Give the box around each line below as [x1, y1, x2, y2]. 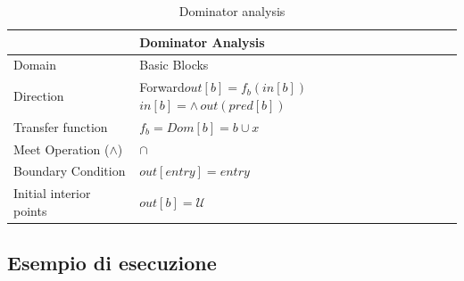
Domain [13, 55, 57, 74]
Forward [139, 78, 185, 96]
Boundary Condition [13, 161, 126, 180]
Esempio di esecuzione [7, 249, 217, 277]
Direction [13, 87, 64, 105]
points [13, 201, 47, 219]
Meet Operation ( [13, 139, 110, 158]
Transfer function [13, 117, 108, 136]
